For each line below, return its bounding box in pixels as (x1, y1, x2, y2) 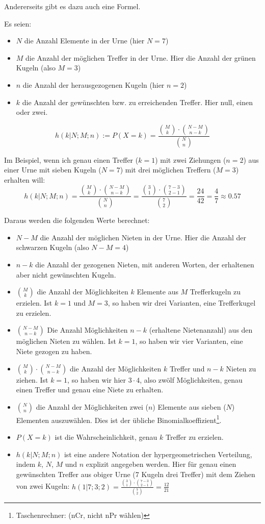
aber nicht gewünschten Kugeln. (16, 269, 116, 280)
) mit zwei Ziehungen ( (155, 154, 226, 165)
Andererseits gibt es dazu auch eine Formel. (4, 1, 141, 11)
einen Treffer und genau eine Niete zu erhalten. (16, 384, 164, 395)
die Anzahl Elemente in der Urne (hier (24, 35, 145, 46)
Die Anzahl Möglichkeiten (47, 325, 128, 335)
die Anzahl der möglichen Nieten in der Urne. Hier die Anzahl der (40, 232, 247, 242)
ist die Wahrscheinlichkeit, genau (55, 432, 157, 442)
